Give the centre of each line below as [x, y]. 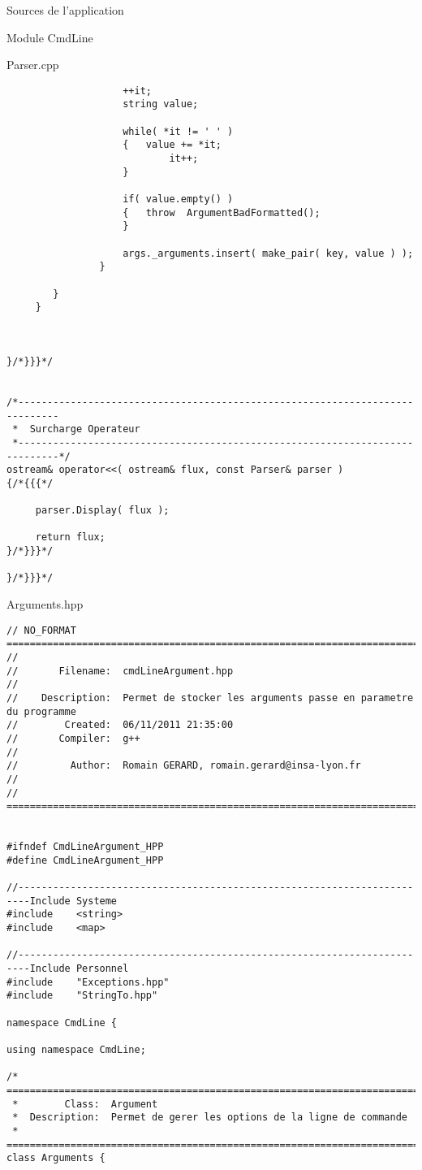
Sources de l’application [65, 10]
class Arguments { [56, 1158]
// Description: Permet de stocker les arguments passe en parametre [210, 698]
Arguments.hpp [45, 604]
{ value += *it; [172, 145]
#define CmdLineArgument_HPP [85, 860]
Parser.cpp [33, 65]
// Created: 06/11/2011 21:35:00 [120, 725]
